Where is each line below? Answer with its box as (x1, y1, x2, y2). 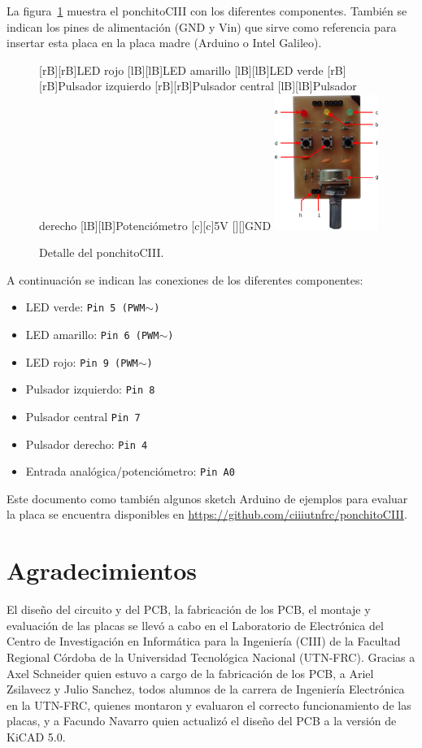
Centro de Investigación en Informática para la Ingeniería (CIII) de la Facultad (7, 633, 401, 650)
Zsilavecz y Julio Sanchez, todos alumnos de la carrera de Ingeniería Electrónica (7, 681, 405, 698)
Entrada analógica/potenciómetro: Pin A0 (25, 463, 235, 480)
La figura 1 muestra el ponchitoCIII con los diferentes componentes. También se (7, 2, 407, 19)
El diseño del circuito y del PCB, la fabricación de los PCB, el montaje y (7, 601, 371, 618)
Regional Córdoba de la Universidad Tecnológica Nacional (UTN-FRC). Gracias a (7, 648, 415, 665)
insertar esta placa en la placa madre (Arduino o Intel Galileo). (7, 34, 322, 51)
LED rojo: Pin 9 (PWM (25, 353, 138, 370)
